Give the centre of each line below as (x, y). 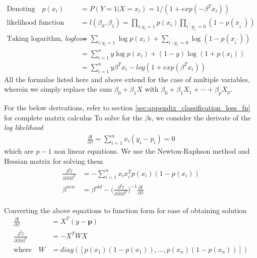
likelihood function (36, 23)
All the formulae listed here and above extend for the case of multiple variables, (127, 79)
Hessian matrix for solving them (54, 160)
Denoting (21, 9)
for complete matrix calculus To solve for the (73, 117)
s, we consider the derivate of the (200, 117)
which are (19, 151)
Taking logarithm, (35, 39)
